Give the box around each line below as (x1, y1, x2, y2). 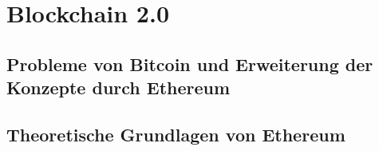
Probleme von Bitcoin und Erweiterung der (6, 51, 373, 76)
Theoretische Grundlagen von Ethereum (6, 121, 345, 146)
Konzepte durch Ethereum (6, 75, 231, 100)
